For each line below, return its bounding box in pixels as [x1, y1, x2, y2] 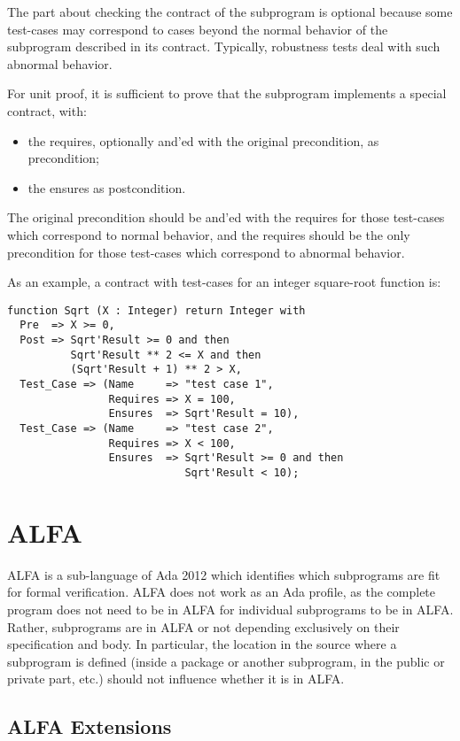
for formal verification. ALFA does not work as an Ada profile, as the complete [7, 583, 436, 601]
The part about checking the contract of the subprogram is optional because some [7, 3, 453, 20]
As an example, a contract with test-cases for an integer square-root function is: [7, 273, 441, 291]
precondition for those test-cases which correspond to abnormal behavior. [7, 243, 405, 261]
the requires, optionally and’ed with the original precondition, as [27, 131, 379, 150]
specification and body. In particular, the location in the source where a [7, 635, 397, 653]
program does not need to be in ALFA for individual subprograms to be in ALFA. [7, 599, 454, 618]
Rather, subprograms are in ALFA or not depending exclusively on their [7, 617, 400, 636]
